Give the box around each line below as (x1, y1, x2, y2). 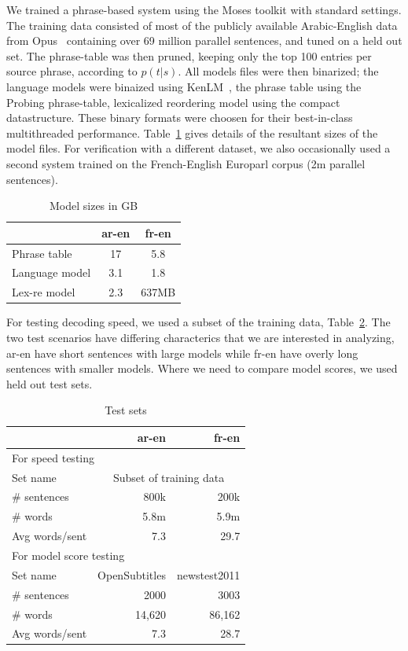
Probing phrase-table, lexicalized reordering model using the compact (6, 94, 340, 110)
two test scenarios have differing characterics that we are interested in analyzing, (6, 329, 395, 345)
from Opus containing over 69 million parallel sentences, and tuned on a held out (6, 32, 402, 49)
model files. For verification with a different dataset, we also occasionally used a (6, 140, 391, 156)
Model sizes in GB (50, 197, 138, 214)
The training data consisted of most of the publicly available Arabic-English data (6, 17, 398, 33)
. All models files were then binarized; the (178, 63, 379, 79)
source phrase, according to (6, 63, 138, 79)
